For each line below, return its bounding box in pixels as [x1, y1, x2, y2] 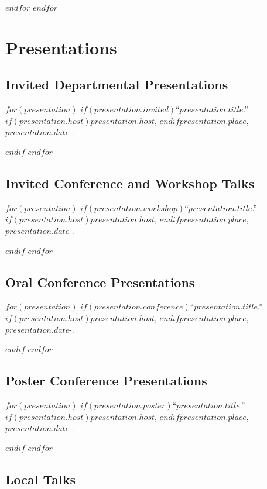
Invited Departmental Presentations [5, 75, 228, 94]
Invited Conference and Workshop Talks [5, 174, 255, 192]
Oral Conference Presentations [5, 273, 195, 291]
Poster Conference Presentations [5, 371, 207, 390]
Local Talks [5, 470, 76, 488]
